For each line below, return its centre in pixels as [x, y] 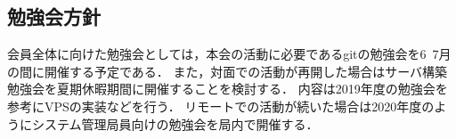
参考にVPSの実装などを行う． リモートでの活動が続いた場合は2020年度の [221, 106]
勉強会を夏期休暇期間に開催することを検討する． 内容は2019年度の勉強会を [228, 89]
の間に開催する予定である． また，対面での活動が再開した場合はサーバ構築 [228, 71]
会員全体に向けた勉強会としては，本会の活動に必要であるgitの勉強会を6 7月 [229, 54]
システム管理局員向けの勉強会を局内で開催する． [175, 123]
